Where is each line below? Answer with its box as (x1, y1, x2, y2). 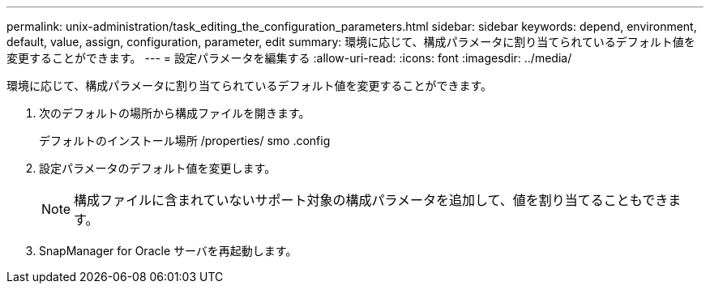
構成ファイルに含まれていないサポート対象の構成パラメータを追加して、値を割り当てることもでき (74, 192, 669, 208)
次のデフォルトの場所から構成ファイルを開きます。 (39, 106, 310, 120)
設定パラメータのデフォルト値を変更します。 (39, 161, 276, 175)
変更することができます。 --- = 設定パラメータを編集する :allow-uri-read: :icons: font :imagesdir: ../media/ (6, 51, 572, 65)
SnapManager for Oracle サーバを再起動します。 (39, 244, 297, 258)
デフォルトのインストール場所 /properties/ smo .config (39, 134, 331, 147)
